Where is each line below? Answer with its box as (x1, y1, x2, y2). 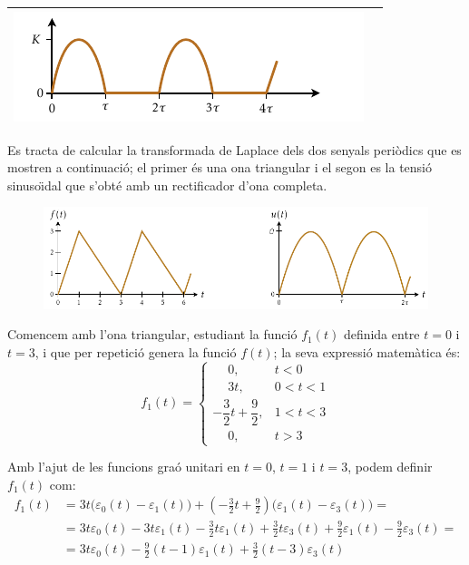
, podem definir (347, 457, 433, 476)
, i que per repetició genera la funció (34, 342, 237, 361)
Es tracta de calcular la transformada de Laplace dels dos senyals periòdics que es (7, 140, 462, 159)
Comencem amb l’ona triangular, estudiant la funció (7, 325, 298, 344)
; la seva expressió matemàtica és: (273, 342, 461, 361)
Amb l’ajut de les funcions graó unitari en (7, 457, 240, 476)
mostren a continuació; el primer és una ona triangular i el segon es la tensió (7, 158, 432, 177)
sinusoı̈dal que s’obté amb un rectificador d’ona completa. (7, 175, 327, 194)
